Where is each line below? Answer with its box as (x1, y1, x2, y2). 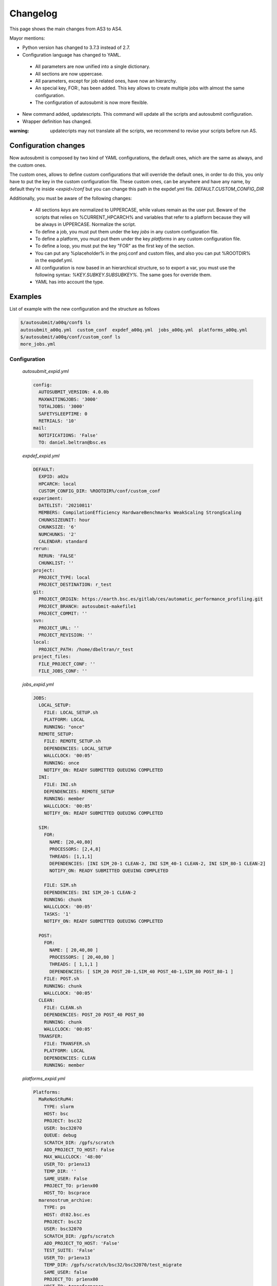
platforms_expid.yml (22, 1075, 66, 1081)
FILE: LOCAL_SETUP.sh (44, 709, 98, 715)
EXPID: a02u (38, 474, 69, 479)
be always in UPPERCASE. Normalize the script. (35, 221, 136, 227)
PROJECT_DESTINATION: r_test (38, 582, 112, 587)
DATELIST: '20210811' (38, 503, 93, 509)
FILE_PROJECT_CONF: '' (38, 661, 96, 667)
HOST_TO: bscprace (44, 1190, 90, 1196)
